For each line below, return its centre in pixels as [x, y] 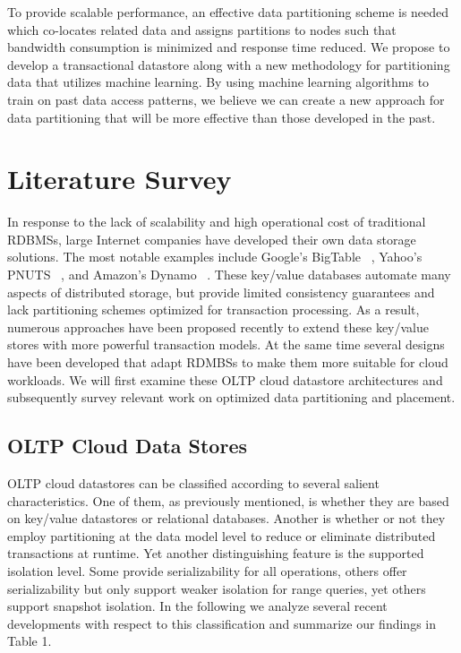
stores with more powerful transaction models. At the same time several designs [226, 344]
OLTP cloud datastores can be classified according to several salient [193, 483]
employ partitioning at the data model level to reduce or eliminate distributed [222, 535]
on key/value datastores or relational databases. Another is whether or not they [226, 518]
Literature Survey [120, 179]
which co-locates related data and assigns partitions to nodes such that [202, 29]
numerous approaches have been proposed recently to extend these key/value [218, 326]
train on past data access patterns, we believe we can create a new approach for [226, 99]
